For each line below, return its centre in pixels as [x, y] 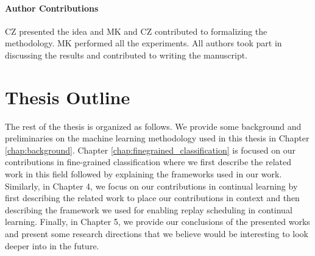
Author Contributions [52, 8]
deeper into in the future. [52, 245]
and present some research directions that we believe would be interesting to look [157, 234]
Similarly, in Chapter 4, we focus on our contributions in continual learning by [151, 186]
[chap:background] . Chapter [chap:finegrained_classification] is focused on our [150, 150]
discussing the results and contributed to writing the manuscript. [126, 55]
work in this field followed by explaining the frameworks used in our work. [143, 174]
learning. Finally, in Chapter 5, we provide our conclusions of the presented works [157, 222]
